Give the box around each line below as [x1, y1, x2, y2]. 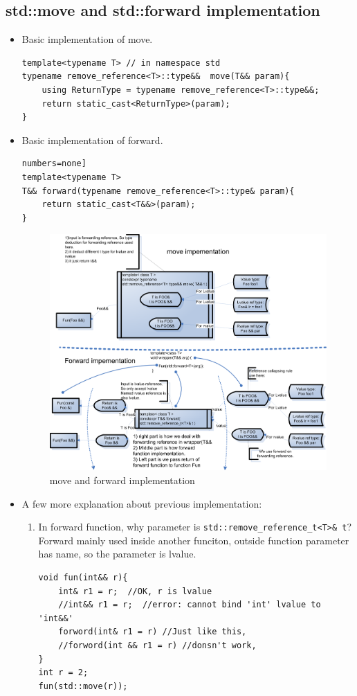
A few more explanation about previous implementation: [21, 496, 262, 510]
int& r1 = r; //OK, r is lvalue [58, 586, 212, 596]
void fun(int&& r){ [38, 573, 128, 583]
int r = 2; [38, 668, 89, 678]
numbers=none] [21, 159, 86, 169]
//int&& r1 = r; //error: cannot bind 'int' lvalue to [58, 600, 321, 610]
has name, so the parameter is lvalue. [38, 546, 196, 561]
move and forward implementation [49, 473, 195, 488]
